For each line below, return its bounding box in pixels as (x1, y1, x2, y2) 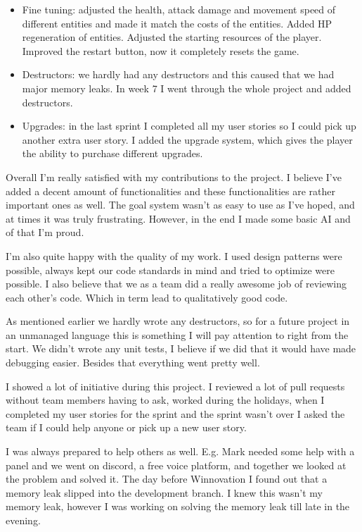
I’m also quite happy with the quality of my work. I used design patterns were (6, 248, 342, 263)
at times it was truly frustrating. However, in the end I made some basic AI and (6, 211, 351, 225)
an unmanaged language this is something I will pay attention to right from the (6, 327, 349, 342)
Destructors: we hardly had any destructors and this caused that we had (22, 67, 335, 82)
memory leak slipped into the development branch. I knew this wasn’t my (6, 485, 323, 500)
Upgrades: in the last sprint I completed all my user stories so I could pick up (22, 118, 356, 133)
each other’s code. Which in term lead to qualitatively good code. (6, 290, 288, 304)
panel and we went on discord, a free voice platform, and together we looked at (6, 457, 347, 472)
